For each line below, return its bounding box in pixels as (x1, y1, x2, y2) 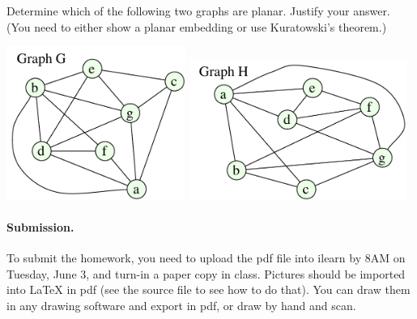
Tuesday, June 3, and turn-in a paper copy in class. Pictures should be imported (6, 265, 406, 282)
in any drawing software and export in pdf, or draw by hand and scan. (6, 296, 356, 313)
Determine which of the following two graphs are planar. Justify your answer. (6, 2, 390, 19)
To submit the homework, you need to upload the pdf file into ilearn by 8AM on (6, 249, 406, 266)
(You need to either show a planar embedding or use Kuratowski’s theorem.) (6, 18, 387, 35)
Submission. (6, 218, 74, 235)
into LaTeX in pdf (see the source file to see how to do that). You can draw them (6, 281, 411, 298)
